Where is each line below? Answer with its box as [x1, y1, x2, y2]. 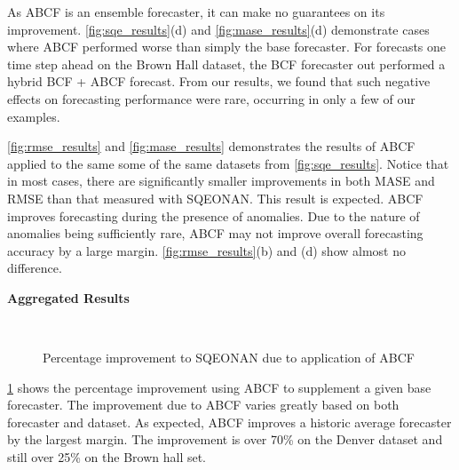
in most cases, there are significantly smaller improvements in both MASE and [7, 171, 435, 190]
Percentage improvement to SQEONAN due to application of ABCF [43, 348, 415, 367]
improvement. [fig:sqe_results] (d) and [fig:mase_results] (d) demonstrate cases [7, 20, 430, 38]
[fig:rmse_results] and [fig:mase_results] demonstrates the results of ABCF [7, 137, 415, 155]
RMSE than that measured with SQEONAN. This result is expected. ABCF [7, 188, 423, 207]
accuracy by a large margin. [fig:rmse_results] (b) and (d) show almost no [7, 241, 406, 259]
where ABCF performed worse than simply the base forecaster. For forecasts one [7, 37, 447, 56]
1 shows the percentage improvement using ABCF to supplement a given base [7, 378, 431, 396]
